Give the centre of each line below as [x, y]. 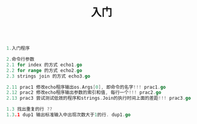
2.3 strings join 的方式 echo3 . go [48, 76]
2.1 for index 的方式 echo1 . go [44, 65]
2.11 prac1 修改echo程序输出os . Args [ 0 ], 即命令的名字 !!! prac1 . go [86, 87]
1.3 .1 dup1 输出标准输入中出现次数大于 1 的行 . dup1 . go [69, 115]
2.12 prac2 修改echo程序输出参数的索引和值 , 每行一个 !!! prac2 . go [84, 93]
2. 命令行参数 [20, 59]
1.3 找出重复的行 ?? [29, 109]
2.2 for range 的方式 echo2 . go [44, 70]
